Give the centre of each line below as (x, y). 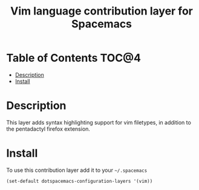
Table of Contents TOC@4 (73, 58)
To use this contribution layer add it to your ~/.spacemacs (77, 170)
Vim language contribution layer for (102, 11)
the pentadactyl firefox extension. (48, 129)
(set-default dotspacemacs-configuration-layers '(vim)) (80, 181)
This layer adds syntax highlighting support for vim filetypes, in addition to (99, 122)
